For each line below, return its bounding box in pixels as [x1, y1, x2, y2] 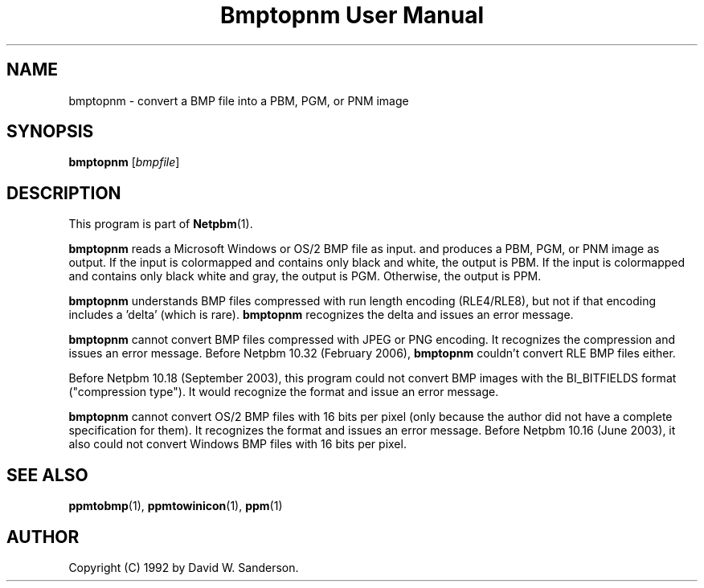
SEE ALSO [6, 464, 88, 485]
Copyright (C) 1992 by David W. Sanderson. [68, 560, 299, 574]
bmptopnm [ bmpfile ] [68, 155, 180, 169]
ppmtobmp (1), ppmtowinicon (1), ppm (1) [68, 499, 283, 513]
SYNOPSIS [6, 121, 94, 142]
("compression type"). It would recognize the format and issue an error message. [68, 385, 499, 399]
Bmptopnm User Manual [219, 2, 485, 29]
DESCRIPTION [6, 182, 121, 203]
